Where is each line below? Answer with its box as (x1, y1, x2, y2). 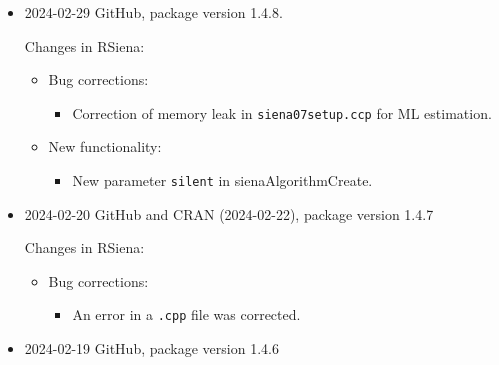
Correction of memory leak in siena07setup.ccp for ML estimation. (72, 102, 492, 123)
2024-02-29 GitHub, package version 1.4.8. (24, 2, 283, 22)
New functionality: (48, 136, 162, 157)
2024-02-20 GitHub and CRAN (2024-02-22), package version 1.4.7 (24, 203, 434, 224)
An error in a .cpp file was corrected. (72, 304, 301, 325)
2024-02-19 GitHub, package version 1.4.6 (24, 338, 279, 359)
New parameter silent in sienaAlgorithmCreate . (72, 170, 373, 191)
